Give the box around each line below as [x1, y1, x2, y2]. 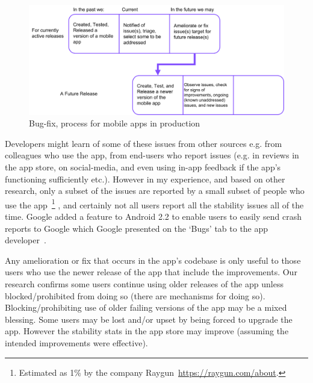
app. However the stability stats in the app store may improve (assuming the [5, 325, 289, 337]
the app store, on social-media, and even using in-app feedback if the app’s [5, 160, 281, 173]
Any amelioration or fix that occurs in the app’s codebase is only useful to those [5, 254, 301, 266]
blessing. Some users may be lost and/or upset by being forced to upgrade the [5, 313, 293, 325]
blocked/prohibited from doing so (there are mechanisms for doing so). [5, 289, 265, 302]
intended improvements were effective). [5, 336, 148, 349]
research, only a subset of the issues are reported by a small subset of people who [5, 184, 305, 197]
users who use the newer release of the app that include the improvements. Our [5, 266, 297, 278]
